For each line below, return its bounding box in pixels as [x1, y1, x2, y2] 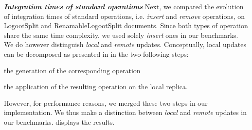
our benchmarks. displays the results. [4, 116, 115, 127]
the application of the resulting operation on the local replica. [4, 81, 188, 92]
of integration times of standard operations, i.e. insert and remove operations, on [4, 11, 245, 21]
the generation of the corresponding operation [4, 65, 141, 75]
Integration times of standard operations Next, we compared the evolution [4, 1, 244, 11]
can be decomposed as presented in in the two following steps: [4, 49, 189, 59]
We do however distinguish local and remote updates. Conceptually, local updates [4, 39, 246, 49]
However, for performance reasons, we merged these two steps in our [4, 97, 208, 108]
